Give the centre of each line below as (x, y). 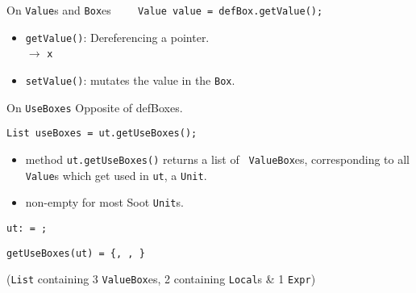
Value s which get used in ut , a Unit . (116, 175)
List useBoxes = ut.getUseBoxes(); (102, 134)
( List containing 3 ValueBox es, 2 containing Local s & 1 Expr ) (161, 279)
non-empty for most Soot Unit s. (104, 202)
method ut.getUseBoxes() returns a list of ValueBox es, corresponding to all (217, 159)
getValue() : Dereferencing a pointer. (117, 37)
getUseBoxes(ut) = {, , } (76, 253)
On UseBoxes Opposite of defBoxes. (95, 107)
